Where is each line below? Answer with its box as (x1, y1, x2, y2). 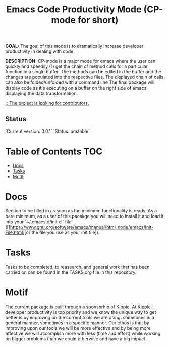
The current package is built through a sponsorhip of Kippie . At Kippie (5, 303, 151, 310)
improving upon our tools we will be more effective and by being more (5, 325, 151, 331)
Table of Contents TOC (5, 146, 103, 157)
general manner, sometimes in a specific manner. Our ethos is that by (5, 320, 150, 326)
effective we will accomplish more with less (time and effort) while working (5, 330, 161, 336)
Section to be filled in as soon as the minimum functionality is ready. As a (5, 207, 157, 213)
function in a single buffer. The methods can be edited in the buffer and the (5, 69, 161, 75)
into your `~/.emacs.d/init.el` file (5, 219, 72, 225)
